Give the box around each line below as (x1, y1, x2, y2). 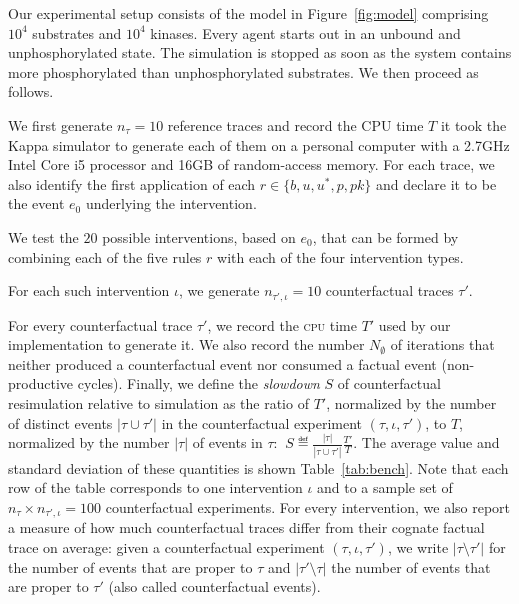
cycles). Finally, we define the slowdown (77, 373, 320, 394)
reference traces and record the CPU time (167, 114, 424, 135)
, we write (387, 537, 449, 557)
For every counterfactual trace (8, 314, 193, 335)
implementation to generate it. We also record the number (8, 334, 365, 355)
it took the (440, 114, 507, 135)
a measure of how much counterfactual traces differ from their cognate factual (8, 517, 485, 538)
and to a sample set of (317, 477, 453, 498)
